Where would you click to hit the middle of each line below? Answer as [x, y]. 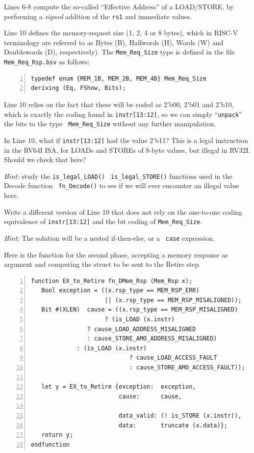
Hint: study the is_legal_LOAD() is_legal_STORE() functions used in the [118, 176]
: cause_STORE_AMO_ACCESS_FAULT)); [187, 368]
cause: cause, [150, 396]
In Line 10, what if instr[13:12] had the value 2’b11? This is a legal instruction [126, 140]
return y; [57, 435]
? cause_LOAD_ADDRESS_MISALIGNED [141, 329]
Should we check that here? [45, 159]
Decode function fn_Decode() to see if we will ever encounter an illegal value [122, 185]
